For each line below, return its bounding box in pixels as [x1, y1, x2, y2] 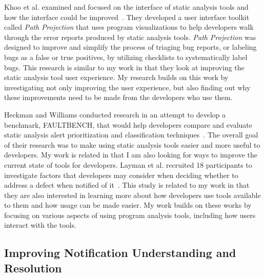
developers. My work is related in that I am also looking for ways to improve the [4, 149, 257, 160]
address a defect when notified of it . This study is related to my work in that [4, 180, 250, 190]
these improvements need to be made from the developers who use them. [4, 92, 233, 103]
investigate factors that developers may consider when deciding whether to [4, 169, 238, 180]
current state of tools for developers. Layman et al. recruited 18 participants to [4, 159, 252, 170]
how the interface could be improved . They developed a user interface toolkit [4, 11, 250, 22]
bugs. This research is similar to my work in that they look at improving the [4, 62, 244, 72]
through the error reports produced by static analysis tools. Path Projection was [4, 31, 256, 42]
